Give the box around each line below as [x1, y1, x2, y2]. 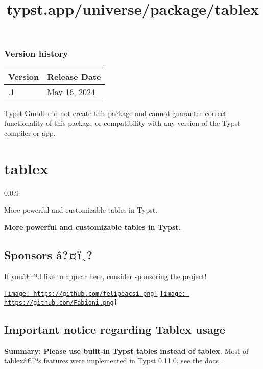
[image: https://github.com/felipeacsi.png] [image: [4, 290, 186, 298]
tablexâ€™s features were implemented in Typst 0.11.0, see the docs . [4, 355, 223, 366]
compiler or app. [4, 127, 56, 138]
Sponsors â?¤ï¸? [4, 246, 92, 262]
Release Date [47, 70, 101, 82]
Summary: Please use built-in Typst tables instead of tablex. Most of [4, 345, 249, 356]
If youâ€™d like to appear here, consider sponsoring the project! [4, 270, 207, 281]
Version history [4, 47, 68, 60]
